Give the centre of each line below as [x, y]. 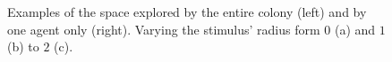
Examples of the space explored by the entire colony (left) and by [187, 12]
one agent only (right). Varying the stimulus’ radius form [164, 29]
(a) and [355, 29]
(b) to [23, 46]
